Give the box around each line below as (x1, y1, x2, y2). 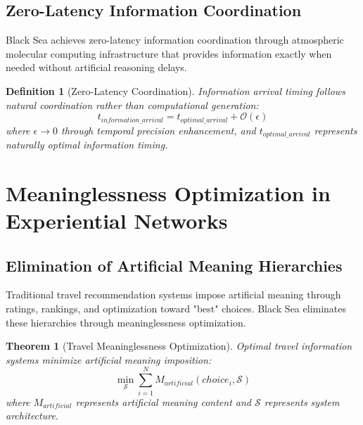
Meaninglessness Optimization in (6, 178, 331, 207)
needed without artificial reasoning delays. (6, 60, 187, 75)
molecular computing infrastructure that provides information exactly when (6, 46, 332, 61)
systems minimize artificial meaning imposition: (6, 352, 212, 367)
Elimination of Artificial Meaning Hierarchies (6, 254, 343, 276)
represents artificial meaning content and (75, 394, 251, 409)
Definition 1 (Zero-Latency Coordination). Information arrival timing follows (6, 83, 345, 98)
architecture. (6, 408, 59, 423)
